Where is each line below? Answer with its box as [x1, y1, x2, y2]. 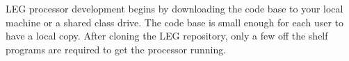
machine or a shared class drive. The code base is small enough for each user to [6, 15, 343, 29]
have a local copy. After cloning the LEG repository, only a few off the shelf [6, 28, 328, 43]
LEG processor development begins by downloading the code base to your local [6, 1, 343, 15]
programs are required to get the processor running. [6, 42, 227, 56]
